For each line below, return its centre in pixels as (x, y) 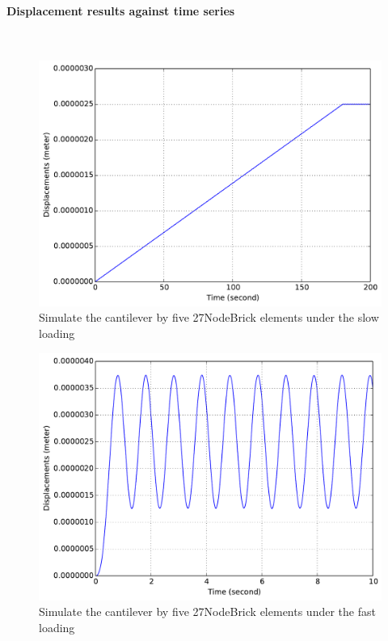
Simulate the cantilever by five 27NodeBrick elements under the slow (209, 317)
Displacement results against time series (121, 10)
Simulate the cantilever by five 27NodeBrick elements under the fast (207, 611)
